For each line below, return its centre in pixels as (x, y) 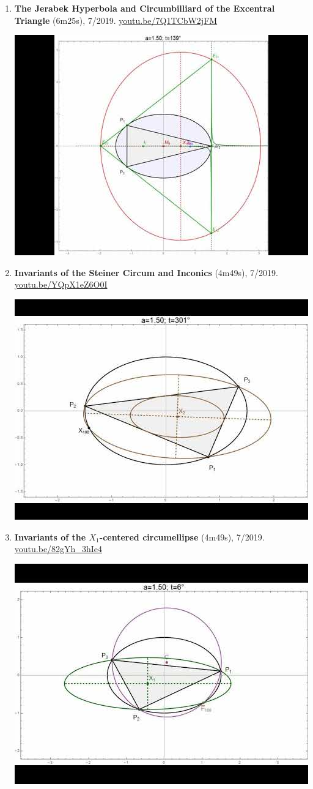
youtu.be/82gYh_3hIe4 (58, 549)
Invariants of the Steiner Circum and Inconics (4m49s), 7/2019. (146, 272)
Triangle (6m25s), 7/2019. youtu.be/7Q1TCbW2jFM (116, 20)
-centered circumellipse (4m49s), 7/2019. (182, 537)
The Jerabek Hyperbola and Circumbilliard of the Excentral (145, 8)
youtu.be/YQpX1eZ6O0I (61, 284)
